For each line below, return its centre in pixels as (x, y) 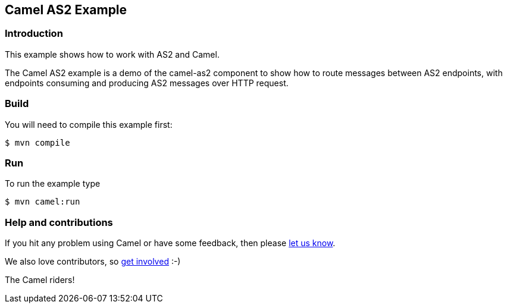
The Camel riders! (40, 280)
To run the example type (53, 184)
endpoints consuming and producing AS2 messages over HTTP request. (147, 83)
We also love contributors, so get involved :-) (93, 262)
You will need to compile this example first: (89, 124)
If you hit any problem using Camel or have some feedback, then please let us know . (170, 243)
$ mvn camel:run (43, 202)
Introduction (34, 34)
